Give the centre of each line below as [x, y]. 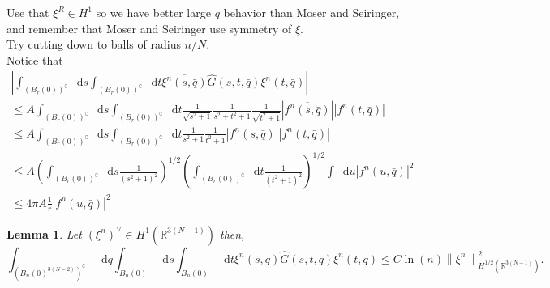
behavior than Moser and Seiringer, [312, 12]
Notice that [35, 59]
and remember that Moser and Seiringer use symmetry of [149, 28]
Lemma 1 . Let [44, 233]
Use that [28, 12]
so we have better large [153, 12]
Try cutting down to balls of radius [94, 44]
